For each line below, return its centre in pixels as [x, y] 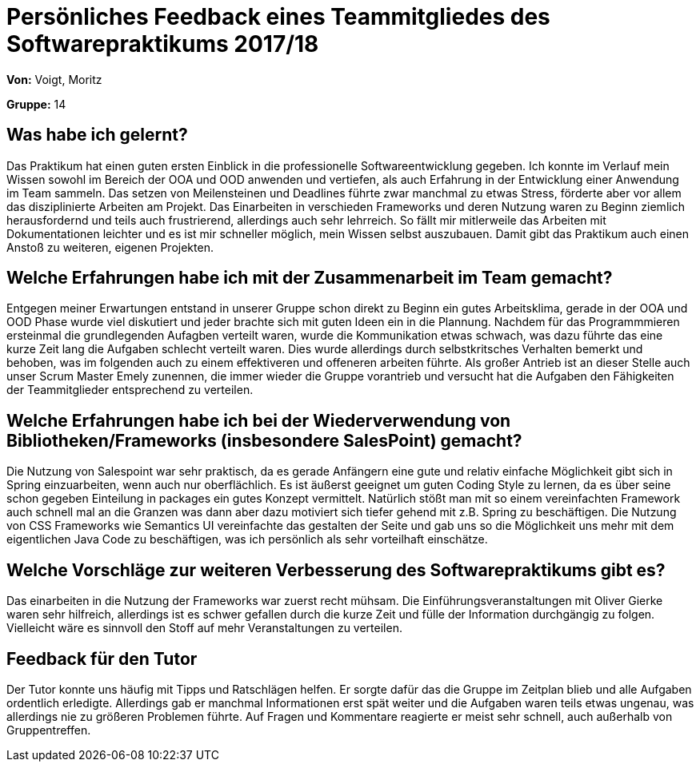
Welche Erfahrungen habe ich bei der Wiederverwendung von [259, 420]
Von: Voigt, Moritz [54, 79]
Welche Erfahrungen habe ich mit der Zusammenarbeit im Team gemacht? [310, 278]
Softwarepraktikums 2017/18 [163, 44]
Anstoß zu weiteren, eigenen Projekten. [110, 247]
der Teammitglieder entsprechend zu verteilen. [130, 390]
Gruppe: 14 [36, 104]
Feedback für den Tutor [102, 659]
